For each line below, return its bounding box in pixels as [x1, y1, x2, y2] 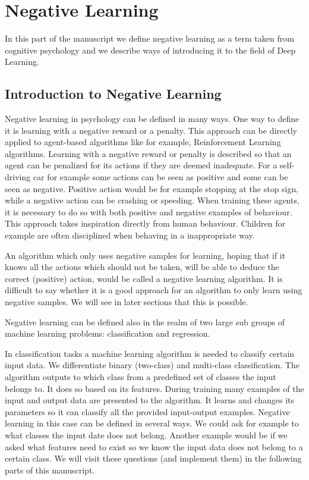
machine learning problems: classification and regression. [5, 327, 210, 340]
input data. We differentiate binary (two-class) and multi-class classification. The [5, 359, 299, 371]
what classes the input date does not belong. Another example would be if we [5, 428, 288, 441]
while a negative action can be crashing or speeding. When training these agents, [5, 194, 299, 206]
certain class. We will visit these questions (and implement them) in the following [5, 452, 302, 465]
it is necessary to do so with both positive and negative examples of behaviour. [5, 205, 292, 218]
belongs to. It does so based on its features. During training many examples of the [5, 382, 304, 394]
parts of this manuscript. [5, 463, 95, 476]
